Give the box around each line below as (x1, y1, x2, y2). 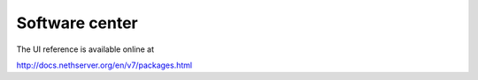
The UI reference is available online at (16, 44, 155, 55)
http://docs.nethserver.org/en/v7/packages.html (16, 60, 193, 70)
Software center (16, 13, 139, 33)
